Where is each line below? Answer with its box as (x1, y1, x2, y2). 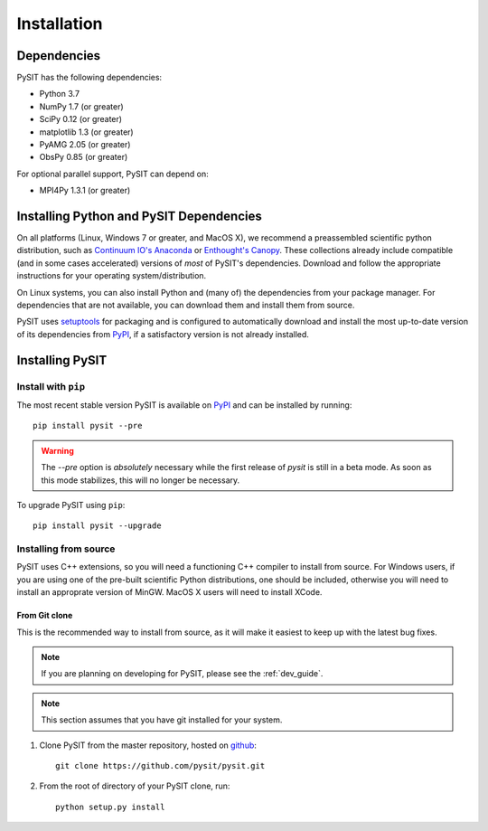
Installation (16, 14, 103, 33)
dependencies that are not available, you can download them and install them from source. (16, 299, 355, 311)
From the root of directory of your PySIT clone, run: (39, 780, 230, 791)
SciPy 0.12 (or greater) (39, 114, 122, 125)
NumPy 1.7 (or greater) (39, 100, 124, 112)
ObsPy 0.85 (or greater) (39, 152, 128, 163)
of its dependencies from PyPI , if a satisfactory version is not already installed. (16, 328, 309, 339)
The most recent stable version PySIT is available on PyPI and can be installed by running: (16, 399, 352, 411)
